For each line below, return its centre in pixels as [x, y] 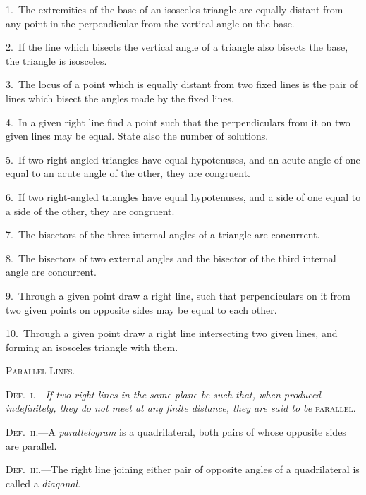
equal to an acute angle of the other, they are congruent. [128, 173]
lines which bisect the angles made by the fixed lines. [120, 98]
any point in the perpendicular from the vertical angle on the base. [150, 23]
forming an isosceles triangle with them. [92, 347]
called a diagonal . [43, 483]
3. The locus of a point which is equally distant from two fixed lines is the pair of [182, 84]
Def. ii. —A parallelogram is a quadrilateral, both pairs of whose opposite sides [176, 432]
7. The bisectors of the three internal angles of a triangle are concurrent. [163, 234]
